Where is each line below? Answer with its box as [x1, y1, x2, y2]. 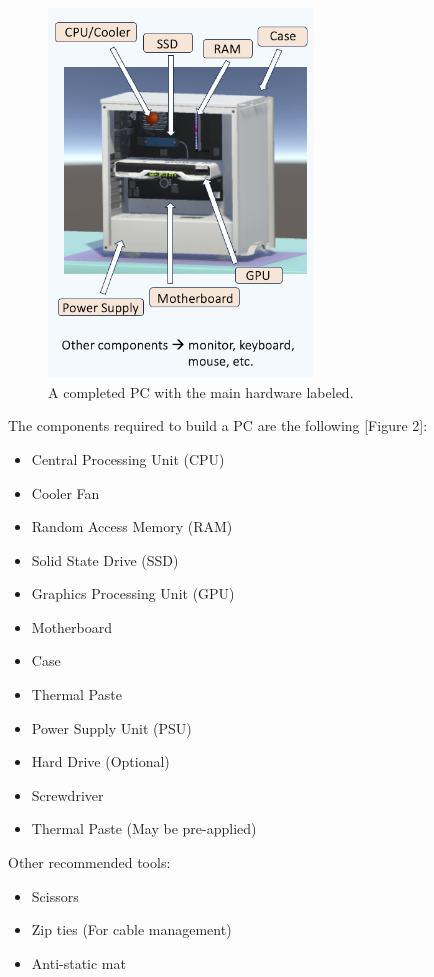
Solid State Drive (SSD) [31, 549, 179, 570]
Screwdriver [31, 784, 104, 805]
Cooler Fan [31, 482, 100, 503]
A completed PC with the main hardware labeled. [48, 381, 354, 402]
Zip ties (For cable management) [31, 919, 232, 940]
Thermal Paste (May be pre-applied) [31, 818, 257, 839]
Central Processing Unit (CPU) [31, 448, 225, 469]
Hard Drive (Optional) [31, 751, 170, 772]
